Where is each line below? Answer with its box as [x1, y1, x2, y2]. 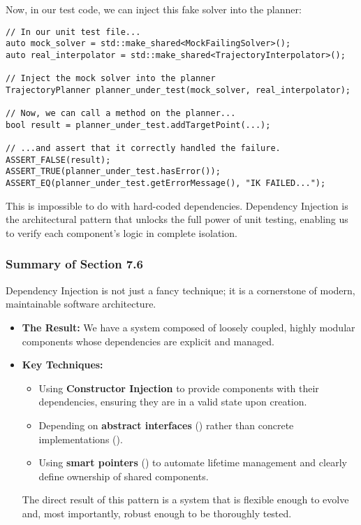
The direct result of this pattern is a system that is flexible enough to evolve [22, 492, 349, 507]
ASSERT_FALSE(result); [6, 154, 111, 165]
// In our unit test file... [6, 27, 141, 37]
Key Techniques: [22, 357, 103, 372]
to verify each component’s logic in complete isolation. [6, 225, 237, 240]
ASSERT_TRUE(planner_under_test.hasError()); [6, 166, 221, 177]
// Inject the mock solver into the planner [6, 73, 216, 84]
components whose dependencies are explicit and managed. [22, 333, 274, 348]
